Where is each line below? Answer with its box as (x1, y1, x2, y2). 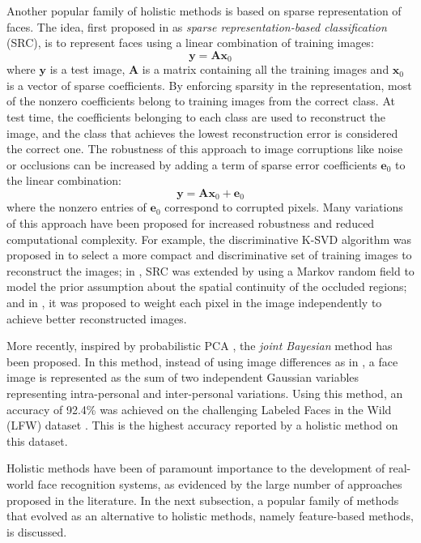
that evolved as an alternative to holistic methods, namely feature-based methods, (6, 507, 414, 524)
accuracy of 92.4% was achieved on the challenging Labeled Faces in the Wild (6, 400, 392, 417)
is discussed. (6, 523, 67, 540)
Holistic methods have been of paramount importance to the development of (6, 460, 385, 477)
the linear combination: (6, 172, 122, 189)
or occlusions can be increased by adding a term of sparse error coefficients (6, 156, 377, 173)
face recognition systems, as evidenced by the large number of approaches (37, 475, 402, 492)
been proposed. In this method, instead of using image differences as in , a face (6, 353, 398, 370)
